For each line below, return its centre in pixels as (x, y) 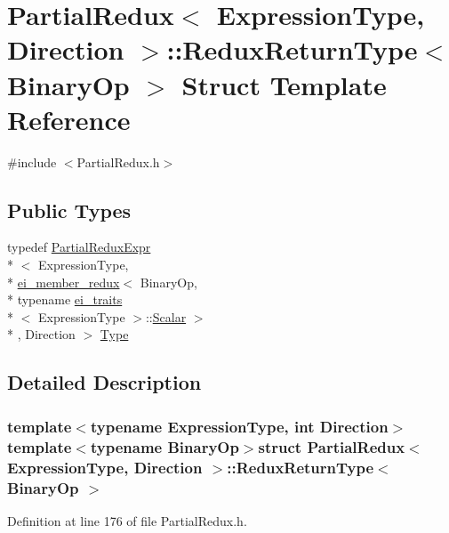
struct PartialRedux (332, 446)
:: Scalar (166, 316)
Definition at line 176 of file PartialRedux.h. (127, 520)
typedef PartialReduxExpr (79, 247)
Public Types (69, 210)
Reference (69, 119)
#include (32, 162)
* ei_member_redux (64, 282)
